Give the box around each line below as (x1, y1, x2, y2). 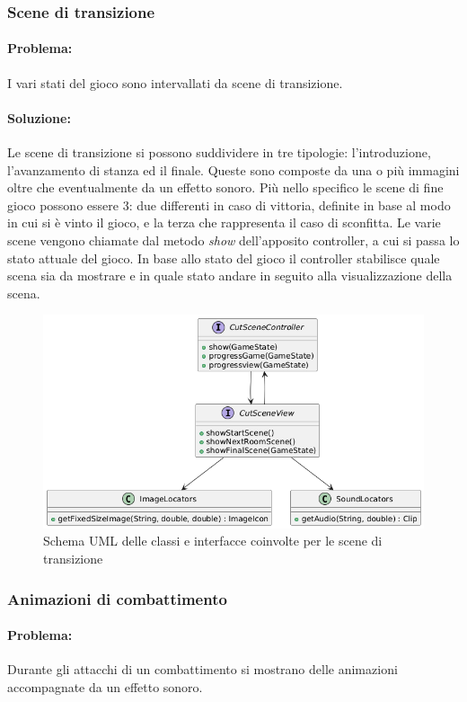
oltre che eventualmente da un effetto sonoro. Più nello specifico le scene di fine (7, 178, 444, 197)
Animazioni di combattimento (7, 587, 227, 609)
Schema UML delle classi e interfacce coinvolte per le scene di (43, 531, 383, 550)
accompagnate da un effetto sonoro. (7, 677, 203, 696)
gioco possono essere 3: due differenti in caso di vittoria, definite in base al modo (7, 195, 451, 214)
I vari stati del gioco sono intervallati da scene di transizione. (7, 73, 343, 92)
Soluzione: (7, 108, 71, 127)
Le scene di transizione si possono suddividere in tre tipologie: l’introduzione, (7, 143, 431, 162)
